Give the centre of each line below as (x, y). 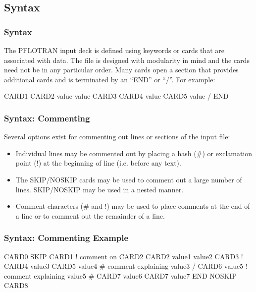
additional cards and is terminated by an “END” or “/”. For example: (110, 79)
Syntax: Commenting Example (66, 238)
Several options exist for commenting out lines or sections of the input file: (117, 137)
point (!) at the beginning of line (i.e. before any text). (98, 163)
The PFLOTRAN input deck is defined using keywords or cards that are (114, 50)
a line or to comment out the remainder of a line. (90, 215)
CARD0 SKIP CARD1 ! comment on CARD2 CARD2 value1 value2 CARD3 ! (124, 256)
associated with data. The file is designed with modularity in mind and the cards (127, 60)
